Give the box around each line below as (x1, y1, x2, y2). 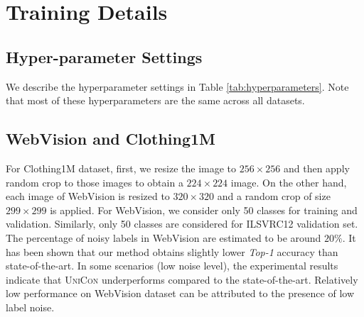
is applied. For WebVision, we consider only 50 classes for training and (50, 202, 358, 217)
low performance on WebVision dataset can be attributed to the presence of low (6, 286, 354, 301)
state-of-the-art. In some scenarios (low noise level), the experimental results (6, 258, 338, 273)
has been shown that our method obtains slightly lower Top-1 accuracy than (6, 244, 338, 259)
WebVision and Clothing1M (6, 128, 216, 150)
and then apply (283, 160, 350, 175)
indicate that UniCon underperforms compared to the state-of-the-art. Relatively (6, 272, 358, 287)
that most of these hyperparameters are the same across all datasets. (6, 93, 305, 108)
